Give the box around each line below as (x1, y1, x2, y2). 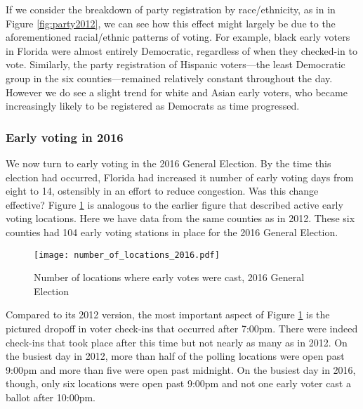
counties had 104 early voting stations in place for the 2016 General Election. (6, 224, 338, 239)
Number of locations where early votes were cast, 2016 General (34, 270, 305, 285)
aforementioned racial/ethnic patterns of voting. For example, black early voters (6, 30, 350, 44)
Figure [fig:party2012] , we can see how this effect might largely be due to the (6, 15, 336, 30)
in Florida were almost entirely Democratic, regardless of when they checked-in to (6, 43, 357, 58)
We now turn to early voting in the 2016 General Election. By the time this (6, 155, 331, 170)
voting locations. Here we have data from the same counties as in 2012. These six (6, 211, 355, 226)
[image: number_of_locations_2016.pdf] (34, 249, 220, 260)
